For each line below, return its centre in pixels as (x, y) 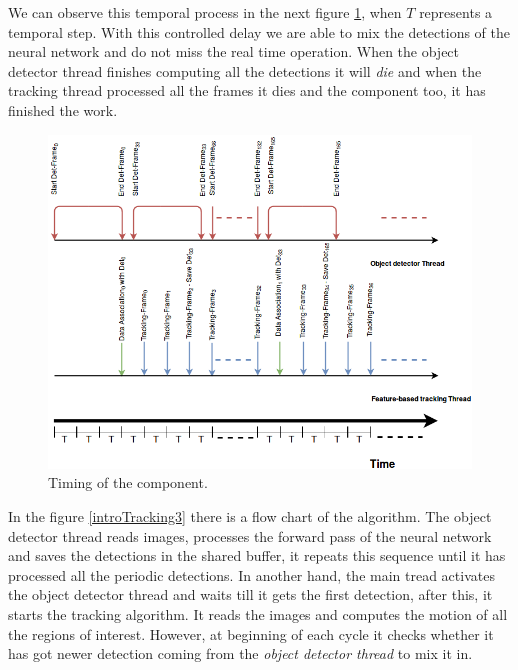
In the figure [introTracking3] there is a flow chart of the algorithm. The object (250, 515)
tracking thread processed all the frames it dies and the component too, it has (247, 90)
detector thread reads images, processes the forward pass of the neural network (250, 535)
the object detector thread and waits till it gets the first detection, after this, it (250, 594)
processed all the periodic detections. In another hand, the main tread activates (251, 574)
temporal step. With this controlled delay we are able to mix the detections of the (259, 31)
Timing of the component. (128, 482)
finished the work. (63, 109)
